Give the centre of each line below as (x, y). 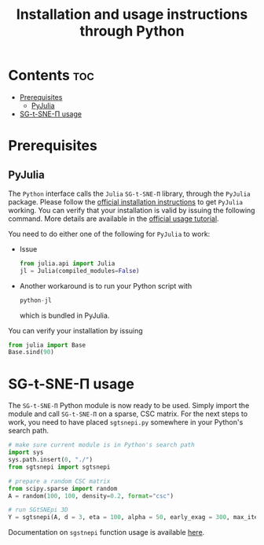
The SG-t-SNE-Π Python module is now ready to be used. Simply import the (129, 406)
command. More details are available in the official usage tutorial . (114, 219)
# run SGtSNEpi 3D (38, 510)
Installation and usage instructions (132, 15)
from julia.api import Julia (67, 263)
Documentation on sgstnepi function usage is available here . (106, 532)
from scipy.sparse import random (63, 488)
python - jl (36, 300)
